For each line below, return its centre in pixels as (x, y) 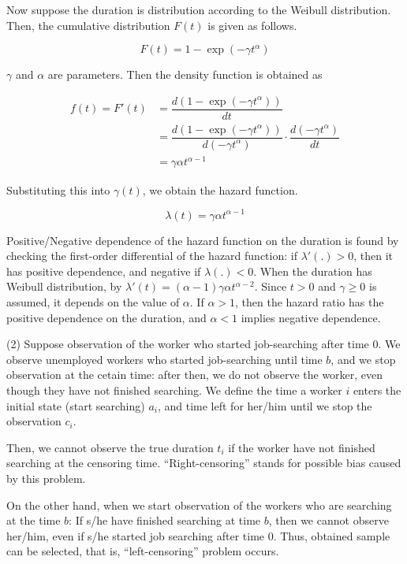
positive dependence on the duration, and (106, 317)
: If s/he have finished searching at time (165, 520)
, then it (373, 256)
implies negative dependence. (311, 317)
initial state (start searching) (76, 405)
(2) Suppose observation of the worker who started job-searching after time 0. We (203, 344)
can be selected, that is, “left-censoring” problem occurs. (143, 551)
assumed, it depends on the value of (93, 301)
